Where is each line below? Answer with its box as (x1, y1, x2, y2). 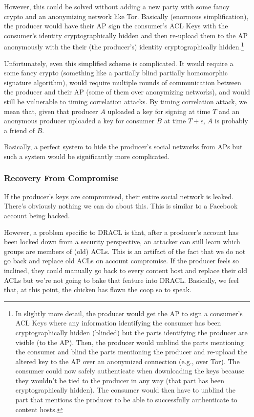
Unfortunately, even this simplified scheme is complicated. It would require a (4, 58, 233, 68)
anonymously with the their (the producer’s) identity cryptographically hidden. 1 (4, 40, 244, 52)
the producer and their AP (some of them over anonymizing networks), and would (4, 87, 250, 97)
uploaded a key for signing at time (107, 106, 211, 116)
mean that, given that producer (4, 106, 98, 116)
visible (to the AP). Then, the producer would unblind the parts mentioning (15, 337, 244, 347)
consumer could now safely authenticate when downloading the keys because (15, 366, 244, 376)
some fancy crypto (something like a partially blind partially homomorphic (4, 68, 228, 78)
